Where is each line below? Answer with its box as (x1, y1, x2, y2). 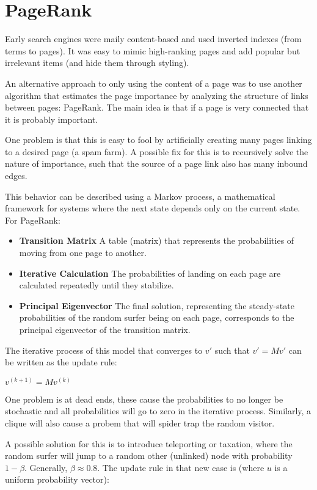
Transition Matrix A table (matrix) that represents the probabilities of (19, 234, 294, 247)
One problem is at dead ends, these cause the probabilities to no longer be (5, 392, 283, 405)
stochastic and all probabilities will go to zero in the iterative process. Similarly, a (5, 404, 312, 417)
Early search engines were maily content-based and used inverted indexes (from (5, 32, 302, 45)
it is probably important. (5, 112, 98, 125)
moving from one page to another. (19, 246, 147, 259)
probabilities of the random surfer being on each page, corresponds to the (19, 311, 294, 324)
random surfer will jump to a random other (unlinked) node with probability (5, 449, 293, 462)
